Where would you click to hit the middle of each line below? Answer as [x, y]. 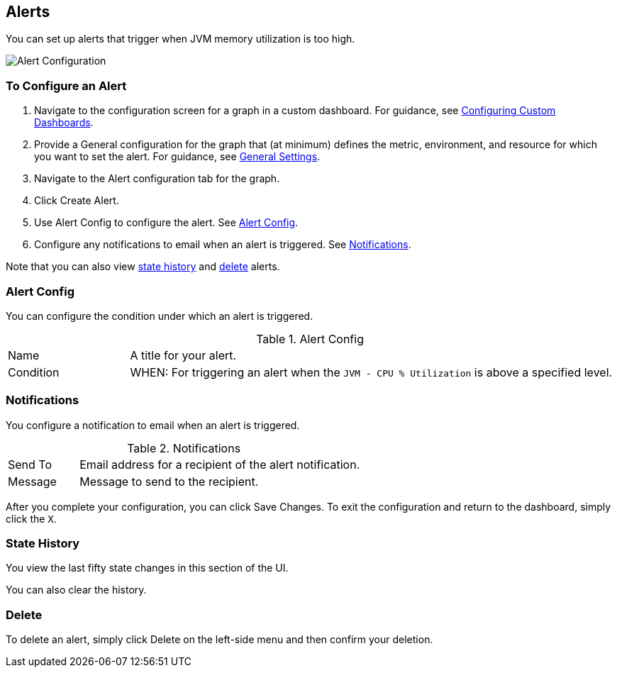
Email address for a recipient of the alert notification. [220, 464]
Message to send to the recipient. [169, 481]
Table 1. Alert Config [310, 339]
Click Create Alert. [77, 201]
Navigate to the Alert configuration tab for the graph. [157, 179]
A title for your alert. [183, 355]
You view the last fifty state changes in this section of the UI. [147, 568]
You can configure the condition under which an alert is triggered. [160, 316]
